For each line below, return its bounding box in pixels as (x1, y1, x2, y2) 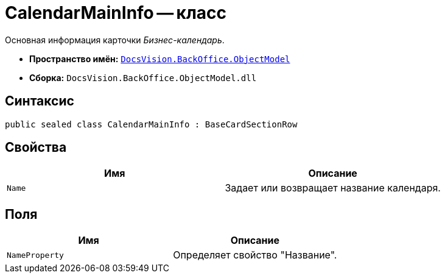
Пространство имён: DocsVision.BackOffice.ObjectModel (29, 53, 290, 64)
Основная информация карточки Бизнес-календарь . (5, 34, 225, 45)
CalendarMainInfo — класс (5, 2, 227, 23)
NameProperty (7, 250, 64, 260)
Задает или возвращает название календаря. (225, 182, 441, 194)
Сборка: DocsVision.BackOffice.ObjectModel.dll (29, 72, 257, 83)
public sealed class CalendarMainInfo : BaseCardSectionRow (5, 119, 298, 129)
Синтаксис (5, 93, 74, 109)
